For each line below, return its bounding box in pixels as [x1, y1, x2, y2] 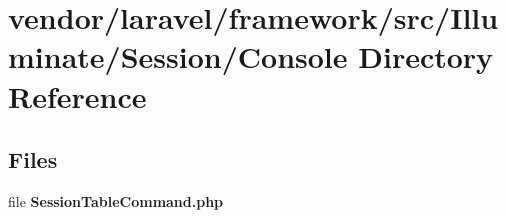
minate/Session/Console [8, 36, 348, 77]
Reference [8, 75, 147, 116]
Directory [358, 36, 494, 77]
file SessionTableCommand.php [8, 190, 224, 211]
